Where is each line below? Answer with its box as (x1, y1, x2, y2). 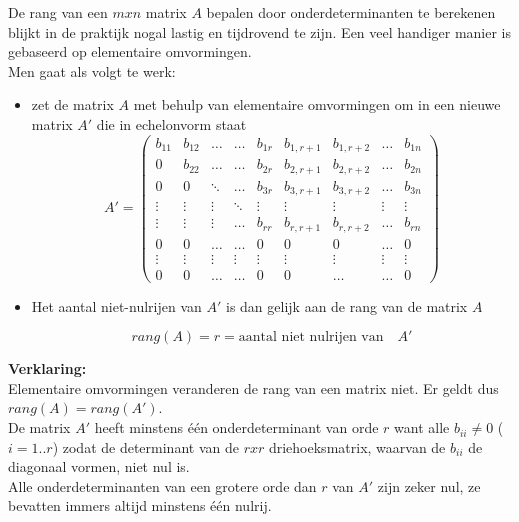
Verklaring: (8, 358, 87, 379)
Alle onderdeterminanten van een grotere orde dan (8, 475, 317, 496)
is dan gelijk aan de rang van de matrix (225, 295, 468, 316)
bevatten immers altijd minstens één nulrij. (8, 495, 272, 516)
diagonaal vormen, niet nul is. (8, 456, 190, 477)
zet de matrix (31, 94, 114, 115)
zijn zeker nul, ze (377, 475, 481, 496)
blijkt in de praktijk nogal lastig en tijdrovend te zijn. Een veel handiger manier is (8, 21, 512, 42)
